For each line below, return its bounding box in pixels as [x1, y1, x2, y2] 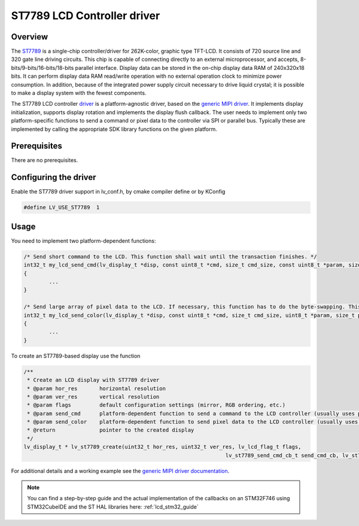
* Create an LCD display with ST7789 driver [27, 377, 160, 384]
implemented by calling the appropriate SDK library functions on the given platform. [11, 126, 218, 133]
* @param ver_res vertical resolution [27, 393, 160, 400]
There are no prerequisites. [11, 157, 78, 164]
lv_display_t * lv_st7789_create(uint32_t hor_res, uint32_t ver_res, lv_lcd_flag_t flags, [23, 444, 302, 451]
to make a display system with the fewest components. [11, 90, 147, 97]
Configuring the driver [11, 172, 96, 182]
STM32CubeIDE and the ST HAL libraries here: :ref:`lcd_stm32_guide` [27, 503, 199, 510]
